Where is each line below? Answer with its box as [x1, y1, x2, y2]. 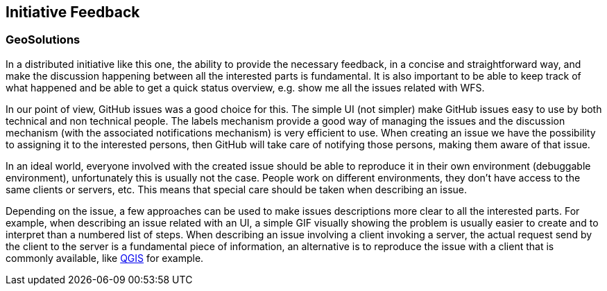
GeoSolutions [6, 33, 80, 47]
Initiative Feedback [6, 3, 140, 21]
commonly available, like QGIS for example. [6, 252, 204, 264]
